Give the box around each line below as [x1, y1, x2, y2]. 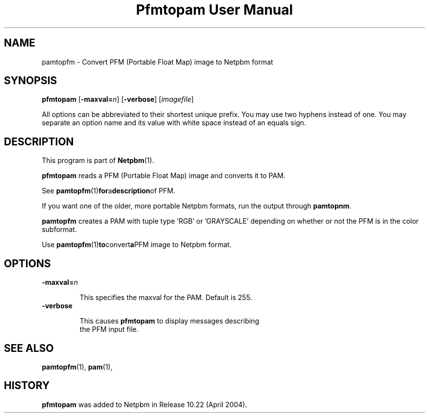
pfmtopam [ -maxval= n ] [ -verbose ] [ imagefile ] [42, 95, 194, 104]
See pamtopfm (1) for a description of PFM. [42, 186, 175, 195]
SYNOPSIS [4, 74, 57, 87]
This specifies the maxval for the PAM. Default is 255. [79, 293, 252, 302]
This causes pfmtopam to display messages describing [79, 317, 259, 325]
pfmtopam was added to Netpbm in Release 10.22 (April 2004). [42, 400, 247, 409]
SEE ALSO [4, 342, 54, 354]
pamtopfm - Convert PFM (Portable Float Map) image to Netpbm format [42, 57, 273, 66]
